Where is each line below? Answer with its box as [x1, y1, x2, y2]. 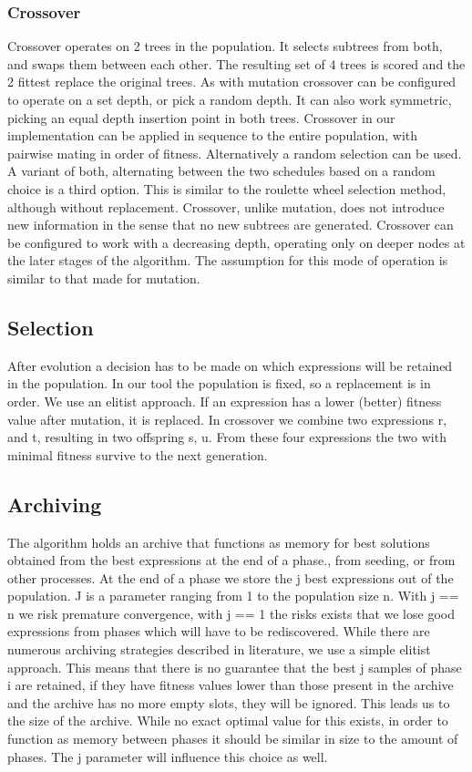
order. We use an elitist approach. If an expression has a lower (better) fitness [7, 391, 442, 410]
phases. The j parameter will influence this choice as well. [7, 746, 328, 766]
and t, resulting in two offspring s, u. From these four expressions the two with [7, 427, 446, 447]
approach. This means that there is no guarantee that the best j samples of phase [7, 657, 462, 676]
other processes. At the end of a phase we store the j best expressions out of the [7, 568, 454, 587]
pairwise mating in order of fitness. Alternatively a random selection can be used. [7, 143, 462, 162]
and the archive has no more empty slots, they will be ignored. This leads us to [7, 693, 450, 712]
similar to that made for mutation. [7, 268, 200, 287]
